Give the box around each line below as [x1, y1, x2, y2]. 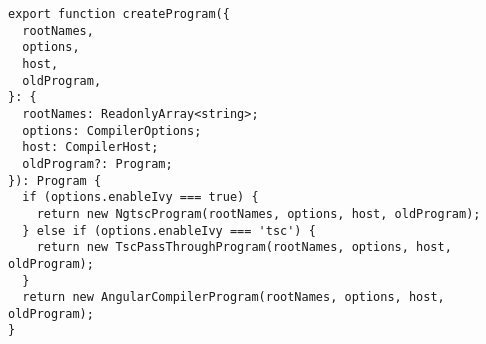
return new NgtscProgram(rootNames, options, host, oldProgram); [36, 206, 481, 221]
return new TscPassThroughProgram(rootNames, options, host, [36, 240, 452, 255]
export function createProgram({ [8, 7, 230, 21]
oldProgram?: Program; [22, 156, 173, 171]
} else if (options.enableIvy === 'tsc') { [22, 223, 316, 238]
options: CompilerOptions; [22, 123, 202, 138]
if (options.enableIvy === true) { [22, 190, 259, 205]
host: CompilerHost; [22, 140, 159, 155]
